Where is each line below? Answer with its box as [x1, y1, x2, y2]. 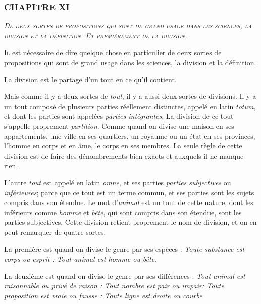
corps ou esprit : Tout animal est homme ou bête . [4, 254, 156, 264]
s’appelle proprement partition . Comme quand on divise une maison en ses [4, 120, 234, 131]
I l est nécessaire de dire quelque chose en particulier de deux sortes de [4, 47, 222, 58]
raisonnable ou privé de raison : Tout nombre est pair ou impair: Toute [4, 280, 224, 291]
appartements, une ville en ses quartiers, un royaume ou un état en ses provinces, [4, 130, 255, 141]
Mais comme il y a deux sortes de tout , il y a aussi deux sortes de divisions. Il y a [4, 91, 256, 102]
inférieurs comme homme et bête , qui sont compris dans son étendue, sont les [4, 207, 242, 217]
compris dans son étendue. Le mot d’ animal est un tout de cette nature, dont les [4, 197, 253, 208]
